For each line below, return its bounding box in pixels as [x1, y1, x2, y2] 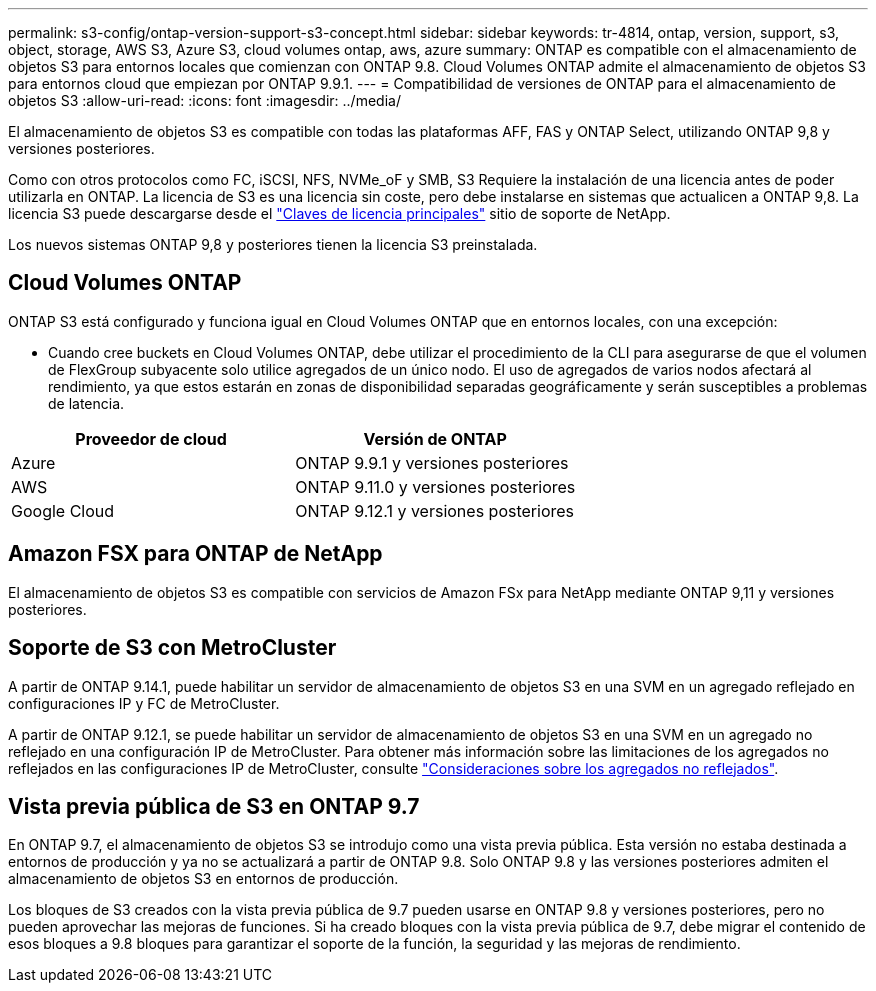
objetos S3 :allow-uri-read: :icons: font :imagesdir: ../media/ [8, 92, 401, 109]
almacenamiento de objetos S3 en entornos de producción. [8, 870, 399, 888]
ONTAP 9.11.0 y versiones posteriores [295, 476, 576, 497]
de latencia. [48, 394, 125, 412]
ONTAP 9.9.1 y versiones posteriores [295, 452, 569, 473]
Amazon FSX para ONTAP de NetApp [8, 541, 383, 567]
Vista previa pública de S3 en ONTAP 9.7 [8, 793, 420, 819]
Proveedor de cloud [75, 428, 227, 449]
